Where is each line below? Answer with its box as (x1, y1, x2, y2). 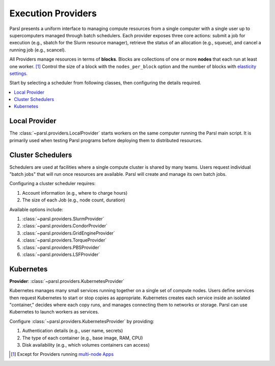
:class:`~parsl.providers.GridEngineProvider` (22, 230, 116, 236)
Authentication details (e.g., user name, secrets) (22, 328, 123, 334)
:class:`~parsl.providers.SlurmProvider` (22, 216, 104, 222)
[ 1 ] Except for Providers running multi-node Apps (11, 351, 114, 357)
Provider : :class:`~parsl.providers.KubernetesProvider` (9, 278, 125, 284)
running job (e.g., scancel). (9, 46, 66, 53)
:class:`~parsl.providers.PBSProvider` (22, 244, 101, 250)
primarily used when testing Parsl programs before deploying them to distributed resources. (9, 137, 203, 143)
